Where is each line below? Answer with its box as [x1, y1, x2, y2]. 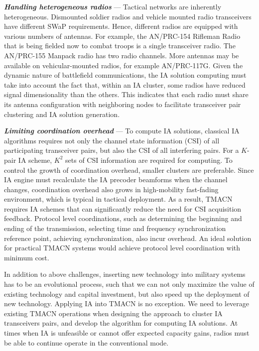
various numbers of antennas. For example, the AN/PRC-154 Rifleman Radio [4, 30, 241, 41]
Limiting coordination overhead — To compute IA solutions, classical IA [4, 125, 240, 136]
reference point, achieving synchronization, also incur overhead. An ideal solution [4, 233, 252, 243]
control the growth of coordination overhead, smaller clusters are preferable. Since [4, 164, 254, 175]
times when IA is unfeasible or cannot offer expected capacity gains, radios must [4, 328, 250, 338]
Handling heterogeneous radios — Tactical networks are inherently [4, 1, 222, 11]
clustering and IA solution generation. [4, 109, 120, 119]
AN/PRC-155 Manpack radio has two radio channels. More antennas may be [4, 50, 239, 60]
